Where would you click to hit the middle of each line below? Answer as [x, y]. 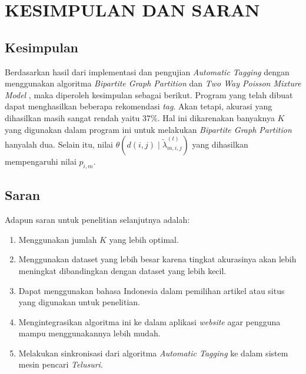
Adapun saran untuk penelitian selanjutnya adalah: [97, 220]
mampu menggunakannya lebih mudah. [89, 333]
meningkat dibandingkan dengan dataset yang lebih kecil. [122, 270]
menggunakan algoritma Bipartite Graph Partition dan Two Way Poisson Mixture [153, 83]
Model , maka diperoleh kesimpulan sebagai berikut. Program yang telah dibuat [149, 94]
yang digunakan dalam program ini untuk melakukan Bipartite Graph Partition [148, 129]
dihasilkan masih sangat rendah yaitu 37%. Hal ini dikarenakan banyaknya [140, 117]
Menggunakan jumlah [58, 239]
